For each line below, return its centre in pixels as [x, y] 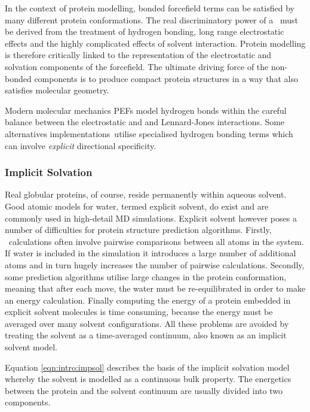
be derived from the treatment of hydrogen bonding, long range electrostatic [145, 31]
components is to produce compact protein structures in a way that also [166, 78]
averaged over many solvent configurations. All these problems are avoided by [147, 323]
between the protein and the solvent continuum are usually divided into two [144, 390]
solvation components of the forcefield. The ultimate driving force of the [137, 66]
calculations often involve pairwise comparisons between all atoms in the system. [156, 241]
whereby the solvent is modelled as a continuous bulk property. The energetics [148, 379]
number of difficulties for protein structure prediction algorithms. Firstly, [138, 230]
